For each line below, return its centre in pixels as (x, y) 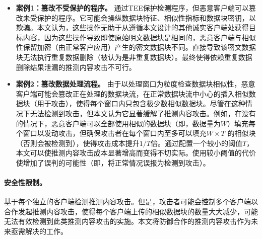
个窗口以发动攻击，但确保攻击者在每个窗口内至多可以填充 (111, 133)
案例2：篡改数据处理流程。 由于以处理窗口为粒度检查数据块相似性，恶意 (136, 84)
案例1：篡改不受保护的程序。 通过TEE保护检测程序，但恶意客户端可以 (132, 8)
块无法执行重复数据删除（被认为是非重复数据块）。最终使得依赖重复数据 (134, 57)
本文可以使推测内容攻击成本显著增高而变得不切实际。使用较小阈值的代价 (136, 153)
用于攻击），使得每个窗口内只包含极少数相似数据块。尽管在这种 (141, 103)
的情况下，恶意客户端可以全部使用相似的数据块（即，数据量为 (118, 123)
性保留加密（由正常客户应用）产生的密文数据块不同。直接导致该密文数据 (136, 47)
